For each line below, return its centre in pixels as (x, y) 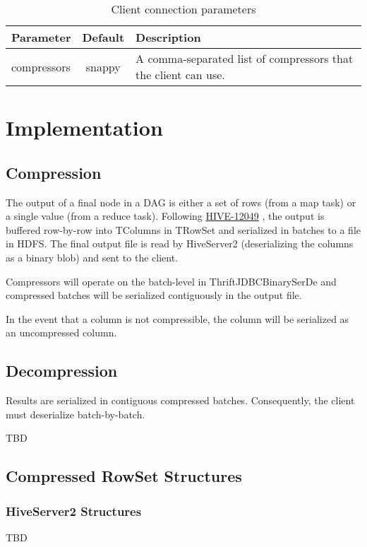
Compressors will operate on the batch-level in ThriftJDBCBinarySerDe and (171, 281)
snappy (103, 66)
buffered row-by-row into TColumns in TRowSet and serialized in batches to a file (183, 229)
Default (103, 37)
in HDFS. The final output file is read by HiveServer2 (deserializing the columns (180, 243)
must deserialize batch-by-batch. (76, 414)
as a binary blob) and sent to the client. (92, 257)
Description (168, 37)
